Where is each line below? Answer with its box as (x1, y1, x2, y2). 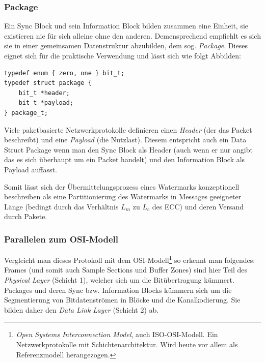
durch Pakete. (4, 211, 47, 222)
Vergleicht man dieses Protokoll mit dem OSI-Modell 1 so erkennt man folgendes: (4, 253, 255, 265)
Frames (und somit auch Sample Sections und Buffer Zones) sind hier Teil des (4, 264, 247, 275)
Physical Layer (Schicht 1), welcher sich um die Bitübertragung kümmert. (4, 274, 234, 285)
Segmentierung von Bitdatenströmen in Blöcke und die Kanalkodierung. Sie (4, 294, 241, 305)
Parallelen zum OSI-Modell (4, 232, 119, 245)
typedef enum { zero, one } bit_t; (4, 69, 125, 77)
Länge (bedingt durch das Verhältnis (4, 201, 119, 211)
